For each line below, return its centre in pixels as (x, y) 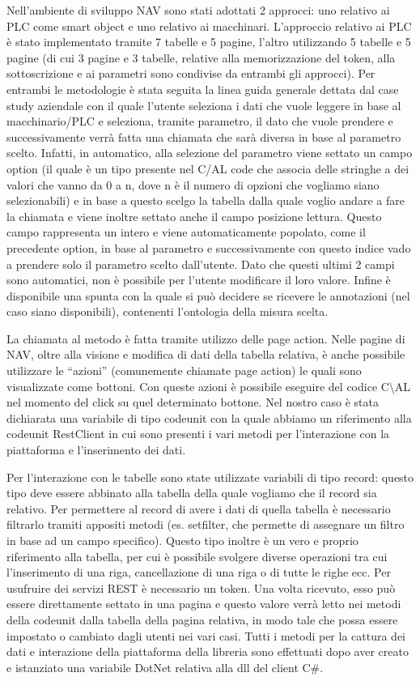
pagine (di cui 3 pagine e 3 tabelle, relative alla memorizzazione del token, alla (201, 57)
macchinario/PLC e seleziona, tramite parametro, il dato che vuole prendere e (200, 121)
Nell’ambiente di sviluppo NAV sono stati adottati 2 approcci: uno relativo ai (198, 10)
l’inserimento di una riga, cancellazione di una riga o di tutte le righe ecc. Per (199, 572)
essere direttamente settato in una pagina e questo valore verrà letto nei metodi (204, 604)
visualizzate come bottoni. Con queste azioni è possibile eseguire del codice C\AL (209, 386)
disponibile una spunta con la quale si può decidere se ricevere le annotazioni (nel (208, 295)
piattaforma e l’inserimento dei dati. (96, 450)
